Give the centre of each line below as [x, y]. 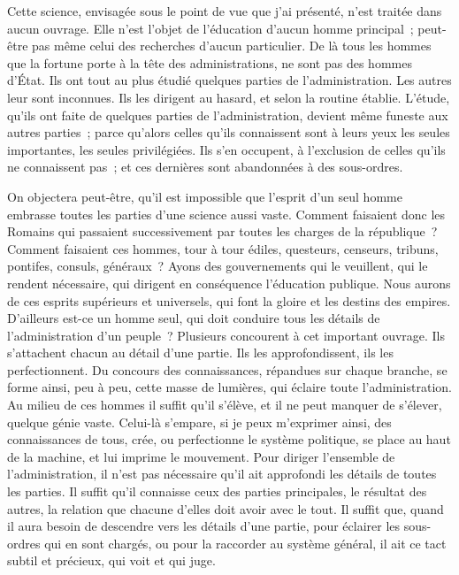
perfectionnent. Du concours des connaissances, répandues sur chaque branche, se [227, 369]
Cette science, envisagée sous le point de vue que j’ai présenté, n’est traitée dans [225, 11]
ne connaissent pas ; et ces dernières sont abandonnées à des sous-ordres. [205, 167]
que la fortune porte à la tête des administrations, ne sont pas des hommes [210, 62]
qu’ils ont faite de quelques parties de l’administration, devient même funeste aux [228, 115]
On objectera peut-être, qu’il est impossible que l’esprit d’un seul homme [205, 196]
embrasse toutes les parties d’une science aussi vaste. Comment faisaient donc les [226, 214]
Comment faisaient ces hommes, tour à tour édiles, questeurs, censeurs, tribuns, [223, 248]
